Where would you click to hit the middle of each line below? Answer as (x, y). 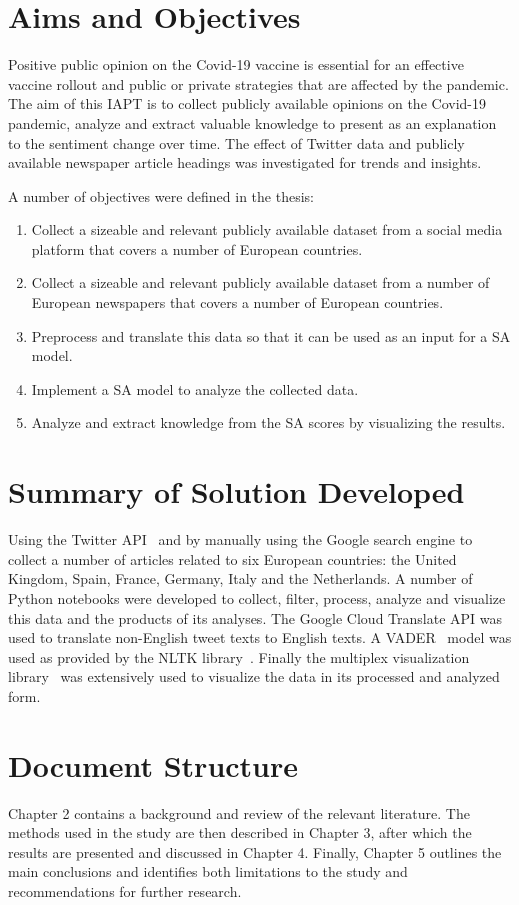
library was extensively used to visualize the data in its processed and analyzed (254, 676)
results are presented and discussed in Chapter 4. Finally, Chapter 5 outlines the (255, 851)
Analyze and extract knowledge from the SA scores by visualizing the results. (268, 422)
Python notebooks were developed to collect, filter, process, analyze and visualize (257, 597)
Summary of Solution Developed (236, 491)
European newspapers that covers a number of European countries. (237, 302)
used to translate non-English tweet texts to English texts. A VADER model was (260, 637)
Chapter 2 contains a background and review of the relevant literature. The (239, 812)
